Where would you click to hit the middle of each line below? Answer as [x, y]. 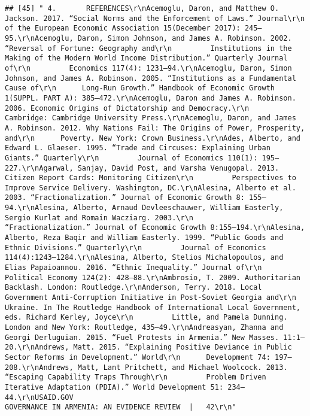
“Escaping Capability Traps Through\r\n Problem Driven [136, 377]
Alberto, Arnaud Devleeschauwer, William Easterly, [178, 208]
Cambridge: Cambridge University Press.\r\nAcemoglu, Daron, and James [151, 118]
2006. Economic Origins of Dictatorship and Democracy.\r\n [127, 108]
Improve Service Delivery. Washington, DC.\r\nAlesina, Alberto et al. [151, 188]
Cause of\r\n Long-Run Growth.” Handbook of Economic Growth [140, 88]
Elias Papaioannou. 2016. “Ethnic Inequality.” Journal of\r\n [133, 268]
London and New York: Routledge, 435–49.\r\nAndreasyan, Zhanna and [144, 327]
